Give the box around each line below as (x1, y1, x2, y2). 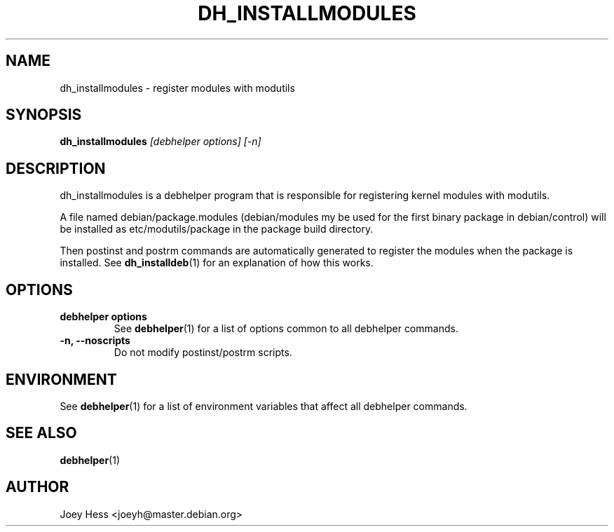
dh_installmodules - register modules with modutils (60, 81, 295, 94)
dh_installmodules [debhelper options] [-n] (60, 135, 261, 148)
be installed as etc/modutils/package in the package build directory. (60, 223, 374, 236)
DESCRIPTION (6, 159, 106, 177)
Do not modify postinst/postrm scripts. (114, 346, 292, 359)
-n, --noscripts (60, 334, 130, 347)
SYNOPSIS (6, 106, 82, 124)
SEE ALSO (6, 424, 77, 442)
